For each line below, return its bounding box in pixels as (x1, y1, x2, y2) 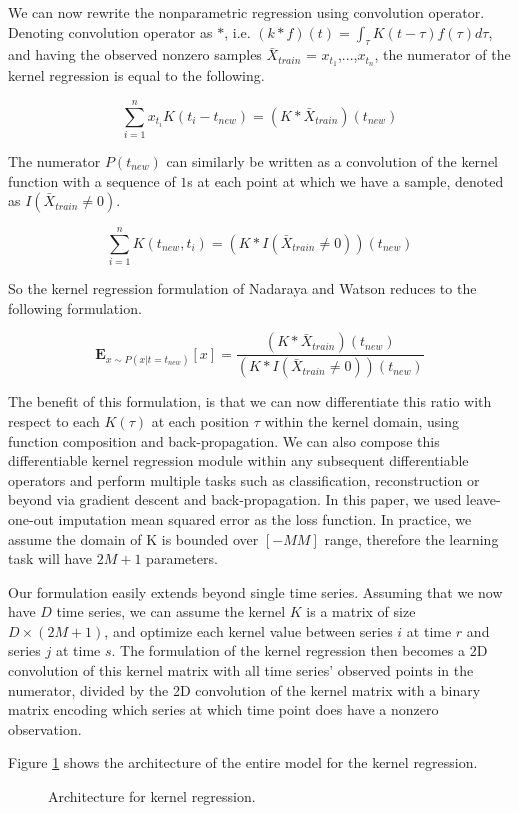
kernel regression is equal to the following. (8, 65, 265, 86)
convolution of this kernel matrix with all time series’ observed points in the (8, 660, 474, 681)
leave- (466, 489, 501, 510)
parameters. (146, 548, 218, 569)
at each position (151, 410, 249, 431)
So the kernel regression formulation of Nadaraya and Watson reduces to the (8, 278, 477, 299)
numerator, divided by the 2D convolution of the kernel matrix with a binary (8, 679, 481, 700)
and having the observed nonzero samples (8, 44, 262, 65)
